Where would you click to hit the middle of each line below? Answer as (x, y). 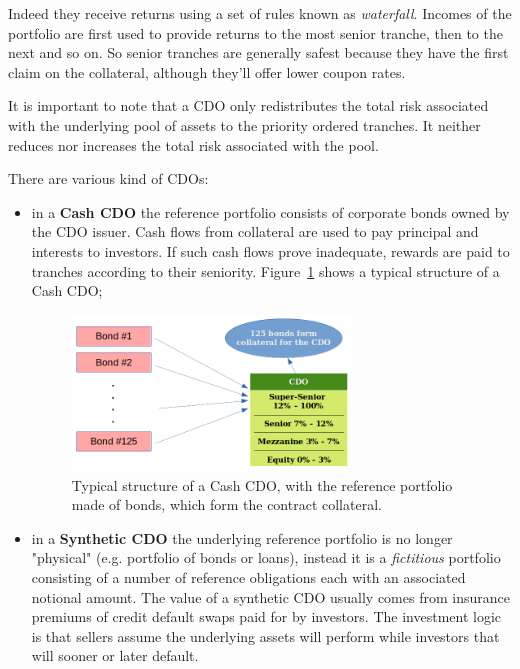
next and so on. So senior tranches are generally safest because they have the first (258, 52)
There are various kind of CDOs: (108, 178)
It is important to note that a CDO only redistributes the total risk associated (248, 105)
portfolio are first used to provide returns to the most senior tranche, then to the (255, 32)
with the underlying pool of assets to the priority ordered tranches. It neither (244, 124)
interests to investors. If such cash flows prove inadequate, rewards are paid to (270, 250)
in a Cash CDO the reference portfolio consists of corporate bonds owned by (270, 211)
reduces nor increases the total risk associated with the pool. (193, 144)
